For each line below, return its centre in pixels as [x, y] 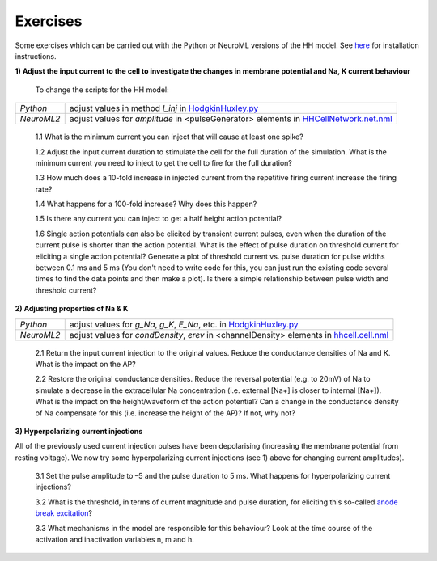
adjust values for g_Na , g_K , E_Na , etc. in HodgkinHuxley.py [184, 324]
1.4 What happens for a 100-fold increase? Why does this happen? [146, 204]
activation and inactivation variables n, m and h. [115, 540]
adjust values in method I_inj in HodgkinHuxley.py [164, 108]
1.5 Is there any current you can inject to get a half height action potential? [159, 219]
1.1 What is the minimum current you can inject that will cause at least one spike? [169, 137]
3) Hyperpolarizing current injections [79, 431]
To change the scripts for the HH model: [102, 90]
